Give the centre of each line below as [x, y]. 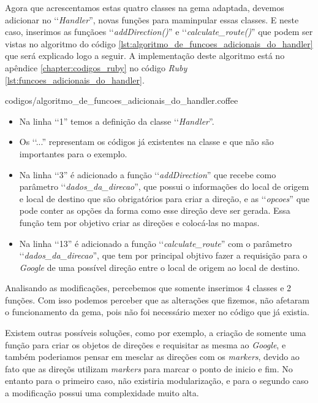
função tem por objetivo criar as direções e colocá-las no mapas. [139, 222]
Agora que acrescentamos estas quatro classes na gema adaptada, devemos [145, 7]
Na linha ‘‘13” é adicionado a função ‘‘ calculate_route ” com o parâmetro [156, 243]
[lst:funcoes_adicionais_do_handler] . [75, 80]
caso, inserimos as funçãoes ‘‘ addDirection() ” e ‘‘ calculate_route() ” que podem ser [159, 32]
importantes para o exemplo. [73, 153]
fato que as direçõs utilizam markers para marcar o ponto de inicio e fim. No [149, 368]
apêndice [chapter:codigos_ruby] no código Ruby [96, 67]
